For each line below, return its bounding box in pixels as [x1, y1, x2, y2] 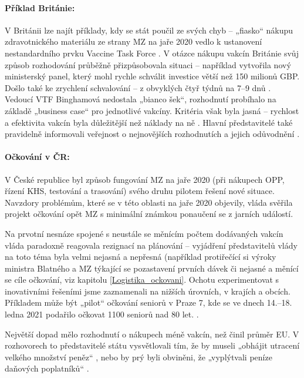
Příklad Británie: [5, 1, 75, 14]
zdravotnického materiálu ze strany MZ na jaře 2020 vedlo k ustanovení [5, 35, 262, 48]
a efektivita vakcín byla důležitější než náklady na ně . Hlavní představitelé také [5, 116, 293, 128]
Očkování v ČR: [5, 150, 70, 163]
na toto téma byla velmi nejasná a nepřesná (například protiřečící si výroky [5, 250, 276, 263]
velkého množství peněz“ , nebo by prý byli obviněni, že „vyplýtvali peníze [5, 350, 272, 363]
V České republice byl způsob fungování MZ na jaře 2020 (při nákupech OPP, [5, 173, 285, 185]
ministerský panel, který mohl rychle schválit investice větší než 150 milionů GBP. [5, 70, 300, 82]
